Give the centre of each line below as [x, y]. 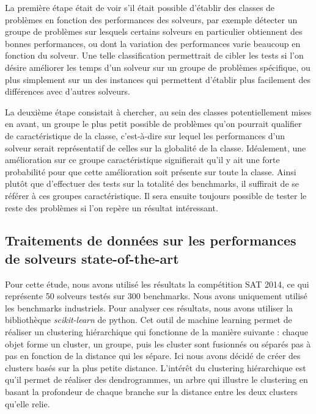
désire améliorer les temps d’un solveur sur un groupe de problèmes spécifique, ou [158, 67]
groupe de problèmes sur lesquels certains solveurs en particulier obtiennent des [154, 31]
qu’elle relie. [28, 403]
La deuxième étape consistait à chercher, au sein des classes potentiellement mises [158, 111]
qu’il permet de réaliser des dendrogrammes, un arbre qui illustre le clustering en [156, 379]
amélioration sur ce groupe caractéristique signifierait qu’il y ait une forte [142, 160]
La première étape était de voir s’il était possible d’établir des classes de [140, 7]
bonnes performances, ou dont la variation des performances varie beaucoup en [153, 43]
